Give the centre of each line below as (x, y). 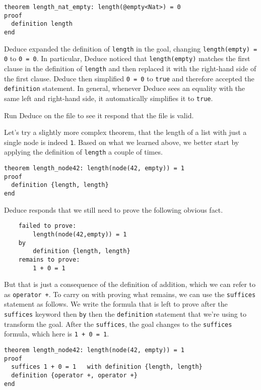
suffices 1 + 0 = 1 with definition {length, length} (107, 367)
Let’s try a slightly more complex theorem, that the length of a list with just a (125, 132)
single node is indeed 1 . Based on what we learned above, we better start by (122, 142)
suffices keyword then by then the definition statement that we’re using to (125, 314)
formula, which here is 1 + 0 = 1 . (57, 334)
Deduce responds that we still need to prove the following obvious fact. (114, 209)
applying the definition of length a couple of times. (83, 152)
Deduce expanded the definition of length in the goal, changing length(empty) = (131, 48)
